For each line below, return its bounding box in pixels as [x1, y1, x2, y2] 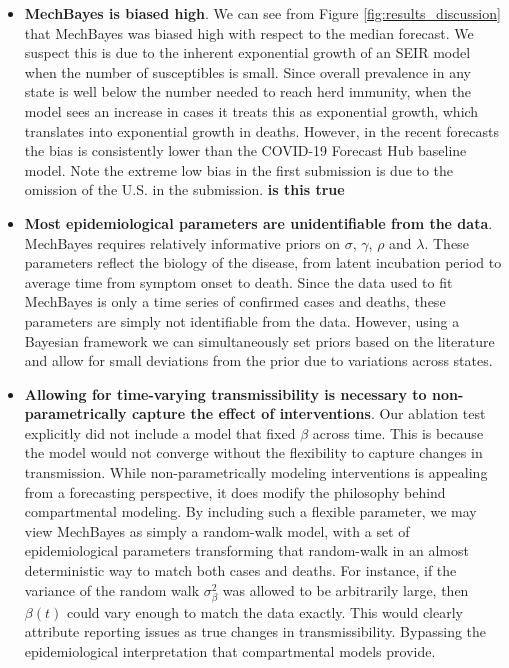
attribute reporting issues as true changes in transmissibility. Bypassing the [24, 621, 487, 642]
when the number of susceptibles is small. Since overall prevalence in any [24, 61, 471, 82]
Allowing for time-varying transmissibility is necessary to [24, 383, 427, 404]
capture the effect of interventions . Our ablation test [131, 403, 486, 424]
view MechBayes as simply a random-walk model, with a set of [24, 520, 410, 541]
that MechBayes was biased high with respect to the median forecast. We [24, 22, 474, 43]
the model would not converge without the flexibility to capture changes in [24, 442, 483, 463]
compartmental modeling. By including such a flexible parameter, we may [24, 501, 477, 522]
